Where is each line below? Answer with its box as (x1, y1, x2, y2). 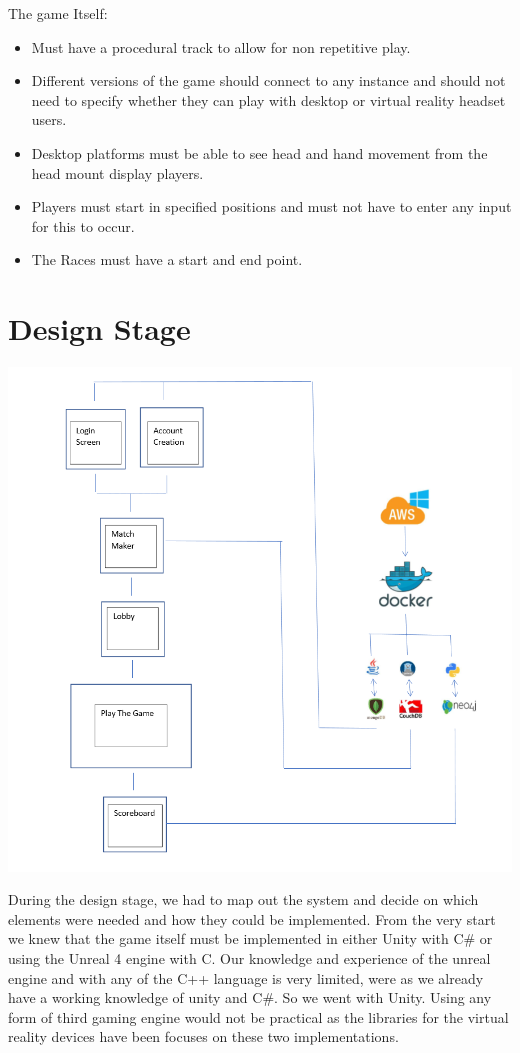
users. (31, 109, 67, 130)
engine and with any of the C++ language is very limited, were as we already (8, 967, 484, 988)
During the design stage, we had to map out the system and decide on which (8, 889, 479, 910)
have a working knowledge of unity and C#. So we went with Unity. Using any (8, 987, 492, 1008)
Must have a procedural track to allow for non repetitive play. (31, 36, 411, 57)
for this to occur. (31, 215, 135, 236)
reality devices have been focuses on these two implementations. (8, 1026, 399, 1047)
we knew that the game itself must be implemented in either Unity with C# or (8, 928, 493, 949)
